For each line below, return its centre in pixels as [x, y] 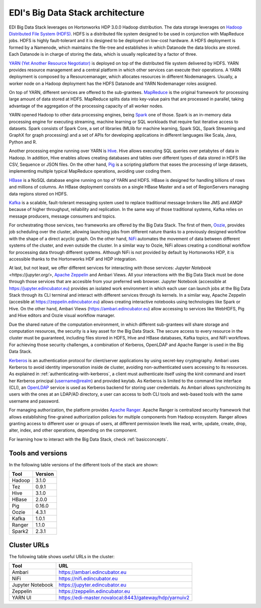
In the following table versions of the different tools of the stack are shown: [84, 464]
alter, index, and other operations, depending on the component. [73, 430]
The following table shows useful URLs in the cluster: [62, 556]
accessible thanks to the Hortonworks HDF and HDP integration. [73, 259]
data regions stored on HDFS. [38, 193]
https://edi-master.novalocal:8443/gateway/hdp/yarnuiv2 [124, 598]
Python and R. [23, 142]
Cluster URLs [29, 545]
